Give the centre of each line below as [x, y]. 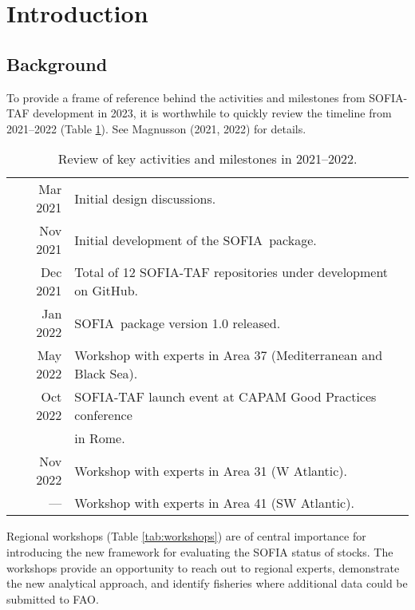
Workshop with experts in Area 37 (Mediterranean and [229, 355]
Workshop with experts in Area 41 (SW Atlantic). [214, 503]
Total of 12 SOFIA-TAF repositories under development [231, 272]
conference [103, 415]
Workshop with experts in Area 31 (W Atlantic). [211, 470]
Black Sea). [106, 374]
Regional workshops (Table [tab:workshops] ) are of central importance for [186, 536]
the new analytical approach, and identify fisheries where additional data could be [207, 583]
